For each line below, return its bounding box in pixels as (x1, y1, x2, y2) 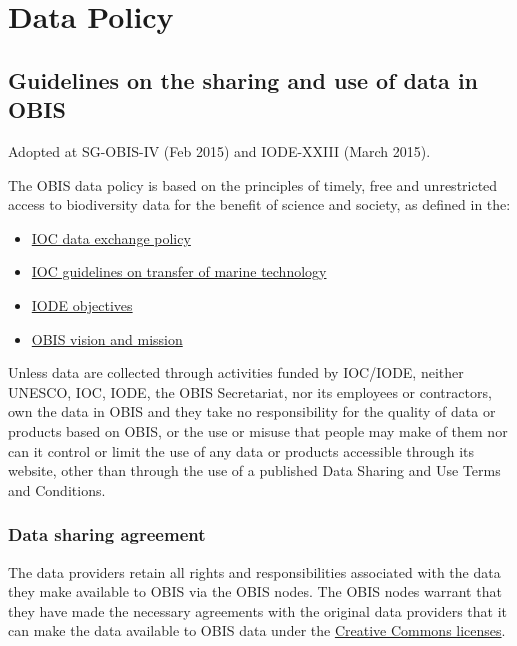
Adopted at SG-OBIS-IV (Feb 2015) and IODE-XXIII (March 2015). (8, 140, 431, 161)
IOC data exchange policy (31, 227, 191, 248)
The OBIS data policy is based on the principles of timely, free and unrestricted (8, 174, 498, 195)
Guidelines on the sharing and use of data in (8, 64, 478, 95)
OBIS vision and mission (31, 328, 183, 349)
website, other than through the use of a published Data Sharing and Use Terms (8, 460, 501, 481)
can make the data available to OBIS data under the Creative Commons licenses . (8, 620, 506, 641)
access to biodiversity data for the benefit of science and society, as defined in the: (8, 194, 511, 215)
